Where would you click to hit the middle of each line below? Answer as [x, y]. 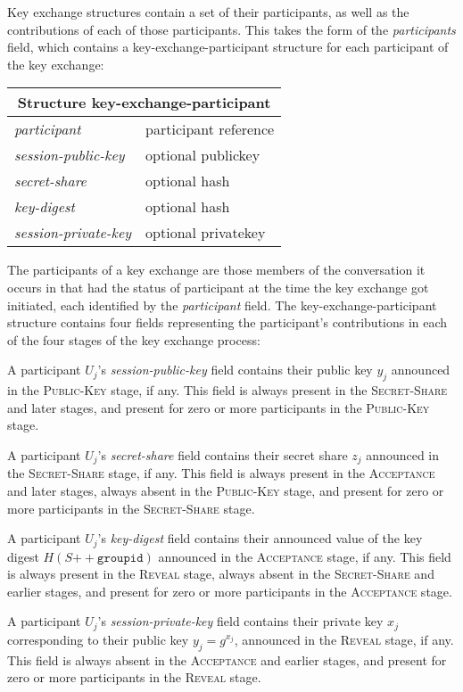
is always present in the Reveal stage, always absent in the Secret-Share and [221, 574]
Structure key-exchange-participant [144, 103]
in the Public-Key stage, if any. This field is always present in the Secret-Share [227, 390]
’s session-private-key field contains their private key [240, 621]
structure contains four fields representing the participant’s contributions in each [227, 322]
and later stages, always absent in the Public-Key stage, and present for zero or [226, 490]
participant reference [210, 129]
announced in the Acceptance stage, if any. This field [305, 556]
